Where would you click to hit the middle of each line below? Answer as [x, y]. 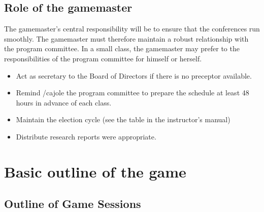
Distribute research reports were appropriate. [86, 136]
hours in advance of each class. [64, 102]
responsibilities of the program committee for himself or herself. [103, 58]
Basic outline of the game [95, 171]
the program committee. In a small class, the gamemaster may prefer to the [122, 48]
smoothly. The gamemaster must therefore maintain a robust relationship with [126, 38]
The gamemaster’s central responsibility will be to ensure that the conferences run [132, 29]
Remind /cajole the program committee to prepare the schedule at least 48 [133, 93]
